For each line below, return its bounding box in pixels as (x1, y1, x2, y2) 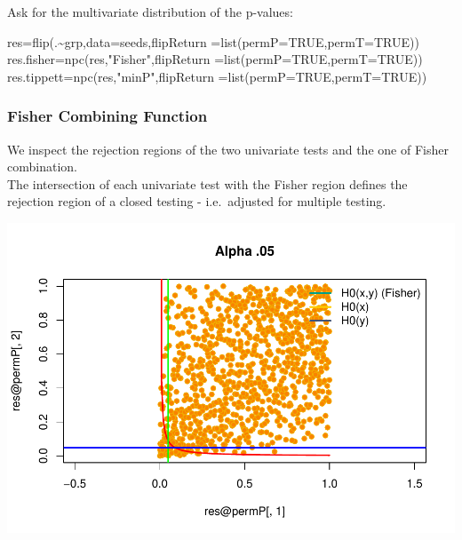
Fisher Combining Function (7, 105, 208, 127)
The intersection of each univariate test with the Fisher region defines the (7, 174, 408, 193)
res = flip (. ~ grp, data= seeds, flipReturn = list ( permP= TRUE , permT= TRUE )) (7, 32, 419, 51)
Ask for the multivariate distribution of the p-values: (7, 3, 293, 20)
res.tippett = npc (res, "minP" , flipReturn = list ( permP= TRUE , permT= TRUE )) (7, 67, 427, 85)
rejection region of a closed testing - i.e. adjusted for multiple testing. (7, 192, 386, 210)
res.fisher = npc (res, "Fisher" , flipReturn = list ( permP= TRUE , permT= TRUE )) (7, 50, 423, 68)
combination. (7, 157, 77, 176)
